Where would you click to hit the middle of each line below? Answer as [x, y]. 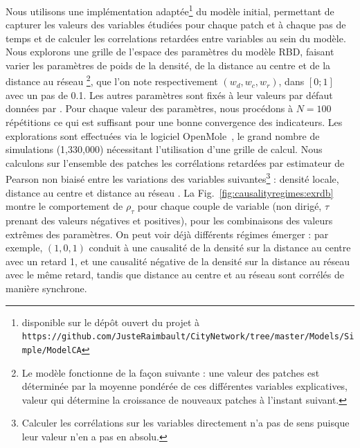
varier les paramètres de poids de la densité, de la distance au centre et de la [168, 65]
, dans [291, 81]
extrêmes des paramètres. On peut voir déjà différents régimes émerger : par [167, 234]
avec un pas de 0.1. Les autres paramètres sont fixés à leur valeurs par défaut [169, 95]
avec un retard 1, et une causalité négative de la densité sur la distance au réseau [178, 261]
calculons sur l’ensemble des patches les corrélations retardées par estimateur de [175, 162]
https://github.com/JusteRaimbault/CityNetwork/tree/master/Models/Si [188, 337]
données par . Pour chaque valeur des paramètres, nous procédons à [149, 108]
